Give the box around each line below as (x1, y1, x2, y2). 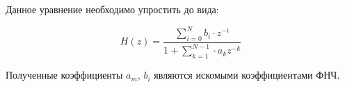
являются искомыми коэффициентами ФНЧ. (154, 68, 340, 82)
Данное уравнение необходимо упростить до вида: (6, 2, 219, 16)
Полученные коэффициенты (6, 68, 123, 82)
